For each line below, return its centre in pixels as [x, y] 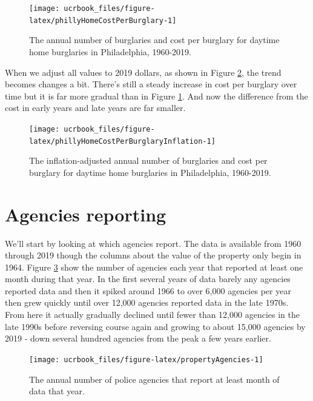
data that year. [57, 391]
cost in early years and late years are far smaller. [95, 108]
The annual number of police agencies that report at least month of [154, 379]
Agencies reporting [86, 214]
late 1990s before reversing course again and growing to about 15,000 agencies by [155, 326]
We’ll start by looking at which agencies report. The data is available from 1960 [153, 243]
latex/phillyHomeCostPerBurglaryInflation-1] [122, 141]
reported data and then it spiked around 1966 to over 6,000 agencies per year [148, 290]
